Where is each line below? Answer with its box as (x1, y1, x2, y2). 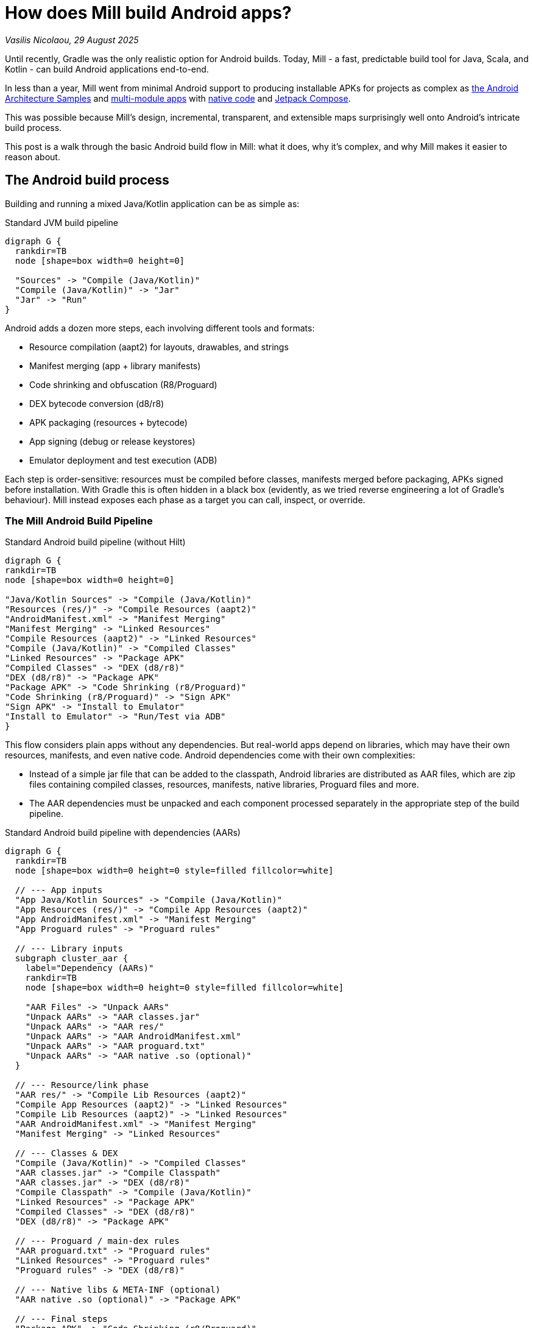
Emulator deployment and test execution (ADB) (29, 454, 217, 465)
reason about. (5, 151, 60, 162)
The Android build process (5, 172, 169, 188)
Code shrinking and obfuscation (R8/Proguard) (29, 379, 217, 390)
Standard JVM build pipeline (5, 217, 119, 228)
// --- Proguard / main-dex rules (15, 1236, 180, 1246)
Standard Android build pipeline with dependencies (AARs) (5, 827, 241, 838)
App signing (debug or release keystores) (29, 436, 196, 447)
